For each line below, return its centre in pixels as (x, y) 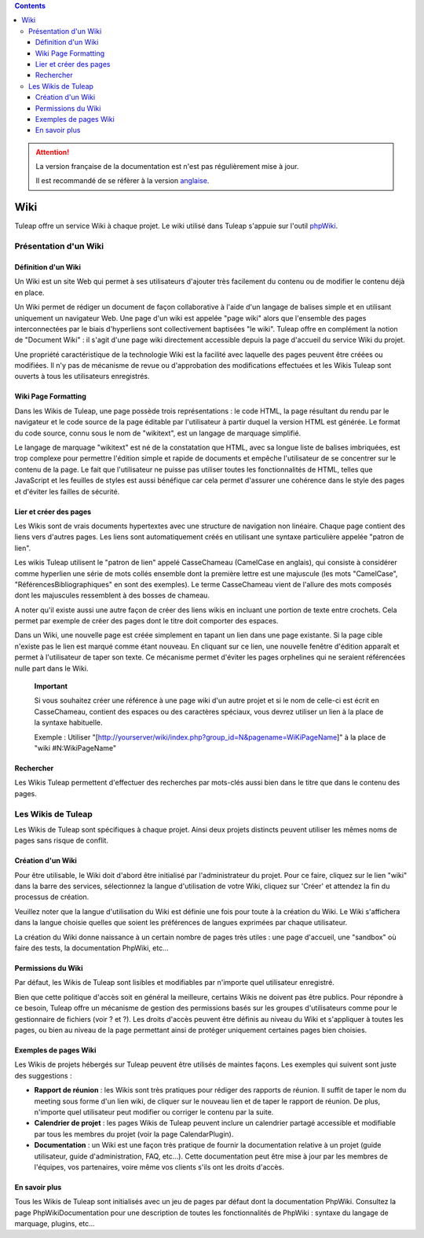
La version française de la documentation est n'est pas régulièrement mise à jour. (167, 167)
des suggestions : (43, 1075)
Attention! (53, 152)
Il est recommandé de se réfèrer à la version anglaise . (122, 181)
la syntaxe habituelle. (68, 722)
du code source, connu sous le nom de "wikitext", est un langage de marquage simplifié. (158, 433)
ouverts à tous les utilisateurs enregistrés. (82, 377)
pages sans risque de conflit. (62, 840)
